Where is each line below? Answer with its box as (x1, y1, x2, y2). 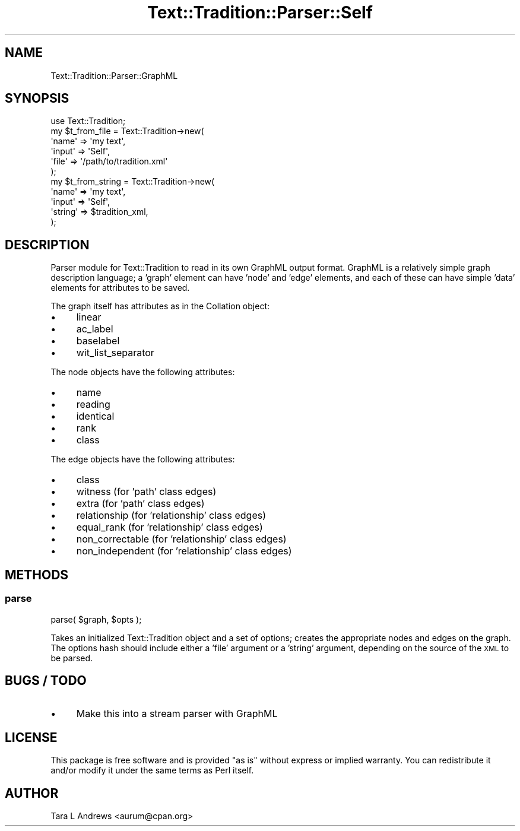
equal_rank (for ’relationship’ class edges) (76, 521, 263, 534)
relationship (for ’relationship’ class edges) (76, 509, 267, 522)
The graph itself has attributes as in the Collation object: (50, 301, 269, 312)
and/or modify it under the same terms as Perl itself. (50, 765, 254, 776)
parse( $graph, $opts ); (50, 614, 142, 624)
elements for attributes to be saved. (50, 283, 190, 293)
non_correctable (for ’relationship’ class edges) (76, 533, 287, 545)
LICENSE (5, 729, 58, 745)
